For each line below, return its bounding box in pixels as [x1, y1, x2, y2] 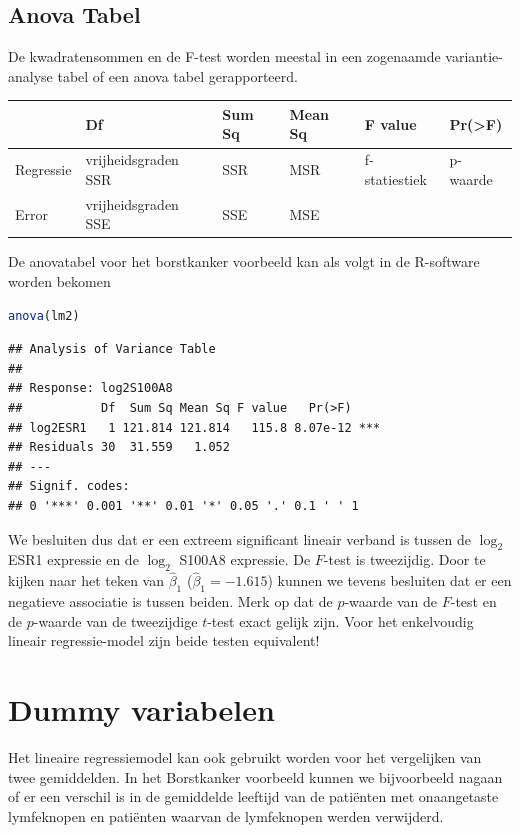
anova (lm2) [8, 308, 80, 323]
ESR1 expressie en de [8, 549, 139, 570]
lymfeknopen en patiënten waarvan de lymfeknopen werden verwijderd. [8, 805, 444, 826]
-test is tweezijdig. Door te [323, 549, 486, 570]
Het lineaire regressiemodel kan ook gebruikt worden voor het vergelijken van [8, 747, 482, 768]
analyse [8, 65, 53, 86]
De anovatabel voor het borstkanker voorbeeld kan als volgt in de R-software [8, 251, 480, 272]
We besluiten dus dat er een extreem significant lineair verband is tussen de [8, 528, 471, 549]
